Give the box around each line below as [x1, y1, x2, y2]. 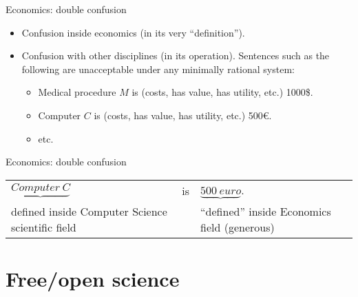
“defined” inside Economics [200, 203, 331, 220]
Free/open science [6, 265, 180, 293]
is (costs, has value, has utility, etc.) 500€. [94, 107, 272, 122]
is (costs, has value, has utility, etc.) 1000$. [131, 85, 313, 99]
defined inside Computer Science [11, 203, 167, 220]
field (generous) [200, 219, 275, 236]
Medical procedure [38, 85, 116, 99]
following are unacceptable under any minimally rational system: [21, 61, 295, 76]
